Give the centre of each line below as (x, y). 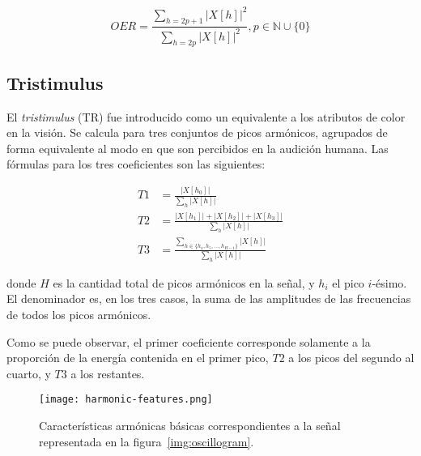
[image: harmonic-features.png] (126, 400)
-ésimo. (389, 282)
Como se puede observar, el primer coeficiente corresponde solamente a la (189, 341)
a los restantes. (108, 373)
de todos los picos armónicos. (79, 315)
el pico (348, 282)
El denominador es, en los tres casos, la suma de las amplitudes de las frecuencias (209, 298)
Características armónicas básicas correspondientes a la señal (190, 426)
